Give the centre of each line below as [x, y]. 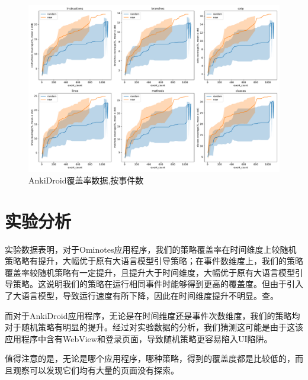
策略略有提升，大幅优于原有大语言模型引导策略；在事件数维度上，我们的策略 [154, 261]
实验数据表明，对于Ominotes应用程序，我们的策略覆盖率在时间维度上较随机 [151, 249]
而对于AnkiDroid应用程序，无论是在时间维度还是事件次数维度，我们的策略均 [153, 315]
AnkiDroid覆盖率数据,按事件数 [86, 180]
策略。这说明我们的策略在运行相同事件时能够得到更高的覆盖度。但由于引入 [158, 284]
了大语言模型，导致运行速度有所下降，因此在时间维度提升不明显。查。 [142, 296]
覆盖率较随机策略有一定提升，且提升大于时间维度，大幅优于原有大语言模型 [150, 272]
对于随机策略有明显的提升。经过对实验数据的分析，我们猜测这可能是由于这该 [154, 327]
